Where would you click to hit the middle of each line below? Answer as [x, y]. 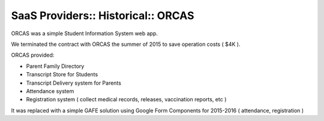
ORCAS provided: [33, 55]
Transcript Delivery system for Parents [73, 83]
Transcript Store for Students [62, 75]
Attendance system [50, 91]
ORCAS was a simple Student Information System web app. [85, 33]
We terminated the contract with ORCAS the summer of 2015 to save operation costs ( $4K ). [126, 44]
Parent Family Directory [55, 66]
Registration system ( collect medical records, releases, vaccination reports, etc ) [126, 100]
